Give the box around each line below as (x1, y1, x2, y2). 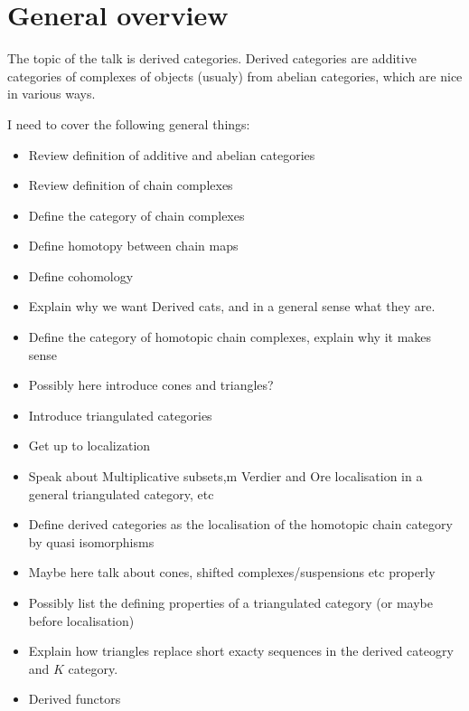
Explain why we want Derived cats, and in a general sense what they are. (28, 297, 436, 316)
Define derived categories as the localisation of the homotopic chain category (28, 515, 453, 534)
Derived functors (28, 689, 121, 708)
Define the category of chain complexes (28, 205, 245, 224)
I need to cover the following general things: (7, 114, 250, 133)
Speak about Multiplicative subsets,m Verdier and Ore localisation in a (28, 467, 423, 486)
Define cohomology (28, 266, 134, 285)
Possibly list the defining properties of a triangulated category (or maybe (28, 593, 433, 611)
